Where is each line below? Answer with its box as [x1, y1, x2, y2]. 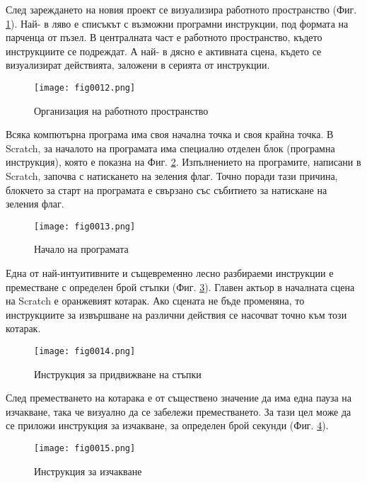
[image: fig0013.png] [34, 221, 136, 232]
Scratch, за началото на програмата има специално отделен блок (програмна [6, 140, 335, 155]
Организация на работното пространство [34, 103, 209, 118]
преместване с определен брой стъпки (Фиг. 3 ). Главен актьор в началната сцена [6, 279, 355, 294]
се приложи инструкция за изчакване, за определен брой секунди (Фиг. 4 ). [6, 418, 329, 433]
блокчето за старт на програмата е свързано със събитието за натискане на [6, 182, 327, 197]
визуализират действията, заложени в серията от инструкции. [6, 57, 270, 72]
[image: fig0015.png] [34, 443, 136, 454]
